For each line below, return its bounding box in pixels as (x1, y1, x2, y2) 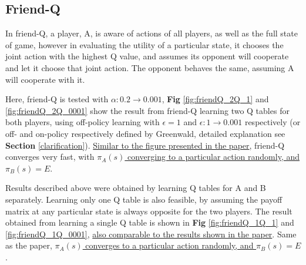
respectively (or (244, 116, 301, 128)
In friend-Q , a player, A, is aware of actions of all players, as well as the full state (5, 27, 298, 39)
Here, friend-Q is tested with (5, 93, 109, 105)
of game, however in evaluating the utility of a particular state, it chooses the (5, 38, 284, 51)
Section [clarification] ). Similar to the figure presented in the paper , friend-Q (5, 139, 285, 151)
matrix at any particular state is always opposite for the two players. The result (5, 204, 292, 217)
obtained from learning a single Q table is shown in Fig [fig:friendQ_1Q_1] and (5, 216, 294, 229)
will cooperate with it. (5, 73, 85, 85)
